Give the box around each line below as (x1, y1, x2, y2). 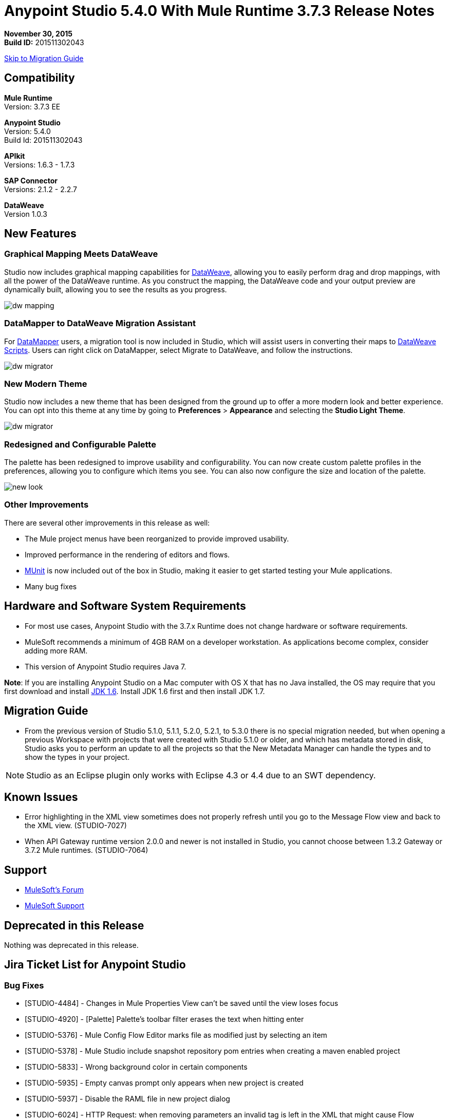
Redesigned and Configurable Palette (4, 439, 156, 450)
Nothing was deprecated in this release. (4, 941, 139, 950)
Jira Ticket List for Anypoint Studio (4, 958, 186, 972)
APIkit (4, 151, 25, 160)
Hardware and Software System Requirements (4, 600, 246, 613)
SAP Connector (4, 176, 58, 185)
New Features (4, 227, 77, 240)
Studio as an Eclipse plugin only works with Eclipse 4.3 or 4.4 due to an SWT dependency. (26, 770, 376, 780)
